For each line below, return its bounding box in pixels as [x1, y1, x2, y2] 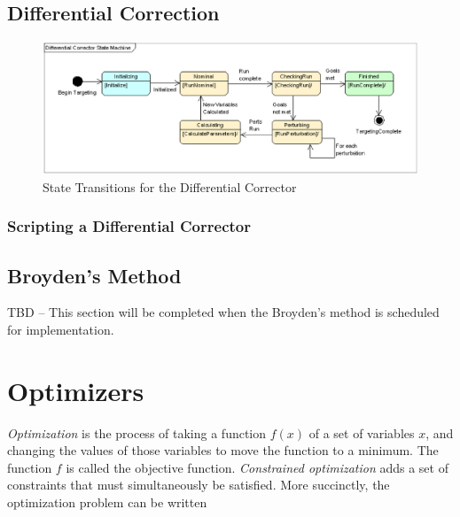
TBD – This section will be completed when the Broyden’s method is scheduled [7, 303, 440, 321]
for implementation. [7, 320, 114, 338]
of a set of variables [308, 423, 415, 442]
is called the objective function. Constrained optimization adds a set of [66, 458, 448, 476]
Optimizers [7, 372, 144, 408]
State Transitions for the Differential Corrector [43, 177, 297, 196]
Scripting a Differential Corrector [7, 215, 251, 237]
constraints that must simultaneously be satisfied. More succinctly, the [7, 475, 390, 494]
